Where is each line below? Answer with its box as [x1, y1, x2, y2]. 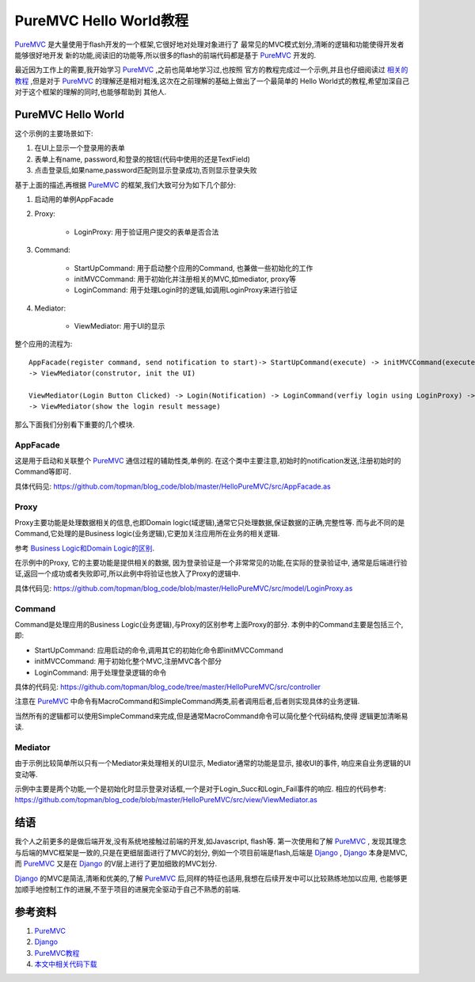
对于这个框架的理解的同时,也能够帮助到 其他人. [14, 87, 167, 97]
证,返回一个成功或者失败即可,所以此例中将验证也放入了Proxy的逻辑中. [14, 569, 241, 578]
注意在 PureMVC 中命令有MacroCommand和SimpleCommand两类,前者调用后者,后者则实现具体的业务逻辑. [14, 697, 360, 706]
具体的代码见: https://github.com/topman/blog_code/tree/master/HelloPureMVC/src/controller [14, 682, 321, 691]
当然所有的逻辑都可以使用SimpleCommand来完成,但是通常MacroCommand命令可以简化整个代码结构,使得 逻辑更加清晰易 [14, 711, 408, 721]
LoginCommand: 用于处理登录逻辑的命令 [34, 668, 167, 677]
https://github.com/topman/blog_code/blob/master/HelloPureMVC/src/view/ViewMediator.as [14, 795, 318, 805]
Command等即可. [14, 467, 71, 477]
